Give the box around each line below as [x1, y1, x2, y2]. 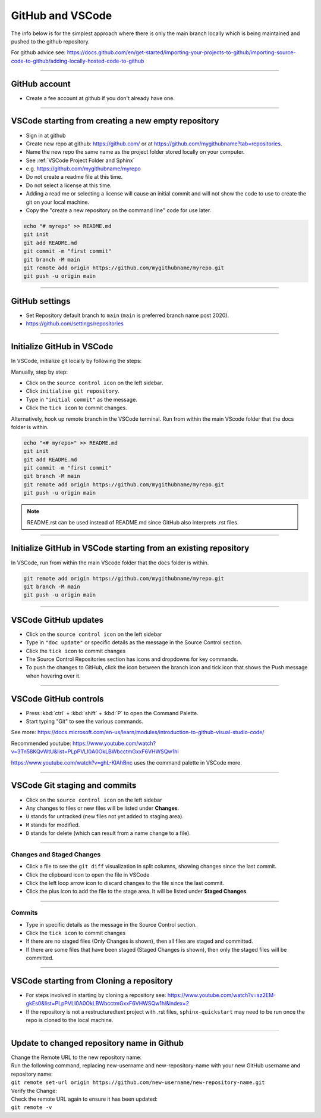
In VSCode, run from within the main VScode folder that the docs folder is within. [11, 559, 209, 566]
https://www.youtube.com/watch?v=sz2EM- [167, 991, 276, 998]
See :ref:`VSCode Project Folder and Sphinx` [26, 157, 135, 164]
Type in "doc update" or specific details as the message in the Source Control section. [26, 639, 243, 646]
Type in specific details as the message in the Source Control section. [26, 921, 197, 928]
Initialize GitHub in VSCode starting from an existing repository [11, 543, 250, 554]
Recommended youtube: [11, 740, 71, 747]
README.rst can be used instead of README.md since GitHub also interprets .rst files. [27, 518, 239, 526]
